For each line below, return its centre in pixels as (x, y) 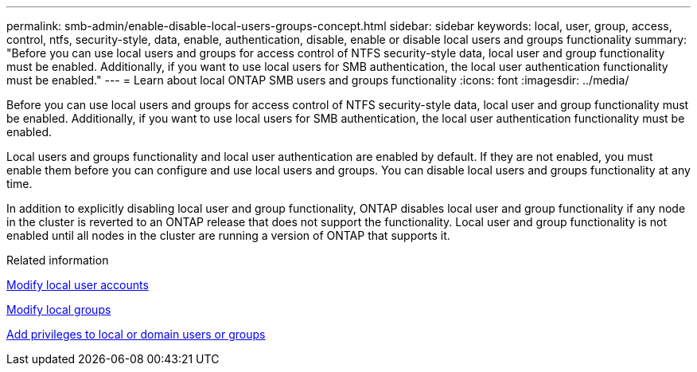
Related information (58, 260)
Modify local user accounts (78, 285)
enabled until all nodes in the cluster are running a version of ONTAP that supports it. (228, 235)
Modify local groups (59, 309)
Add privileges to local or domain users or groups (136, 334)
